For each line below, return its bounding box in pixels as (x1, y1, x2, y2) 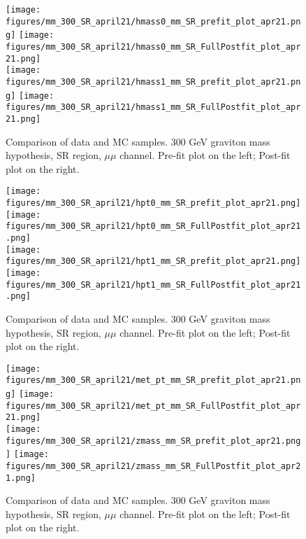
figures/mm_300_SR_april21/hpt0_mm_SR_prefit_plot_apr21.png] (6, 198, 301, 208)
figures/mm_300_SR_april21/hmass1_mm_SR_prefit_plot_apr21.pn (6, 76, 301, 87)
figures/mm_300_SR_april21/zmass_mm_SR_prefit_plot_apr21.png (6, 435, 301, 446)
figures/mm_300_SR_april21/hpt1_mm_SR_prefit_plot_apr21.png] (6, 256, 301, 267)
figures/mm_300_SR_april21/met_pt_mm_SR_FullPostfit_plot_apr (6, 400, 301, 411)
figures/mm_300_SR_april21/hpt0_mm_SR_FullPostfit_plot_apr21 (6, 221, 301, 232)
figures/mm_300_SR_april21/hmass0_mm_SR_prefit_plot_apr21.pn (6, 16, 301, 27)
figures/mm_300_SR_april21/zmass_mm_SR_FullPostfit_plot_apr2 (6, 461, 301, 471)
